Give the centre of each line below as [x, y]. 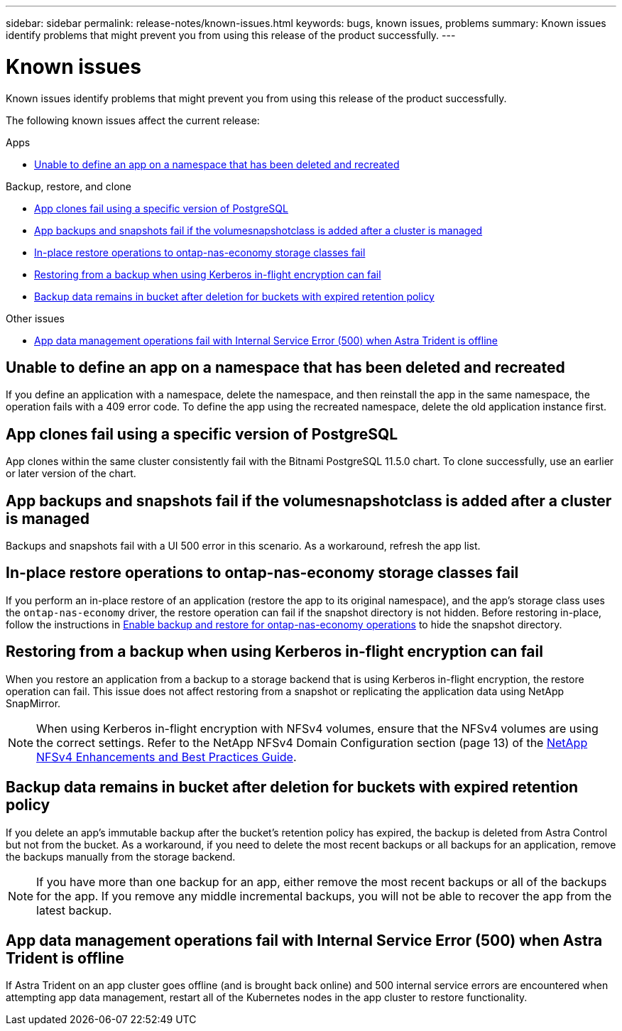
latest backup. [74, 910]
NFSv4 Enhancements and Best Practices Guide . [167, 757]
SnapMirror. [33, 703]
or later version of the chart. [71, 474]
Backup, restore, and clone [69, 186]
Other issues [35, 318]
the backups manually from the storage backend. [121, 856]
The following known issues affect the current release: [133, 120]
